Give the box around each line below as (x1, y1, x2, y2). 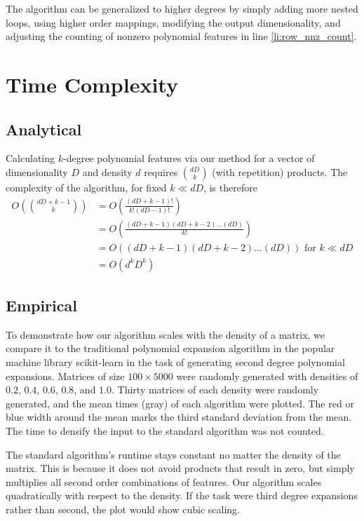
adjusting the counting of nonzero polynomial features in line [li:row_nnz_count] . (6, 29, 357, 43)
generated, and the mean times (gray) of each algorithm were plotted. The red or (6, 395, 354, 410)
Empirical (6, 295, 77, 316)
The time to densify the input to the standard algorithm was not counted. (6, 424, 324, 438)
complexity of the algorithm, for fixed (6, 180, 167, 194)
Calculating (6, 151, 55, 165)
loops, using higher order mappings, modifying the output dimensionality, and (6, 15, 341, 29)
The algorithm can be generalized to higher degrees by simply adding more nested (6, 1, 358, 15)
